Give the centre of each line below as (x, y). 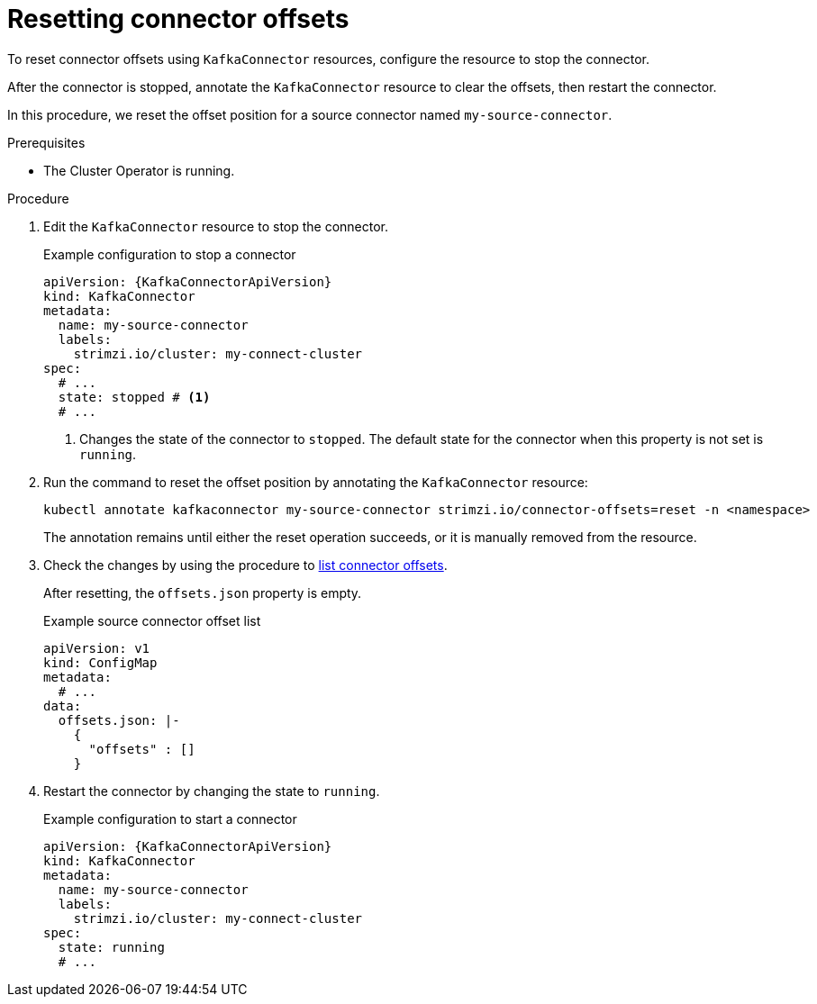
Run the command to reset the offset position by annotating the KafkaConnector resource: (316, 482)
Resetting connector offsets (178, 19)
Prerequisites (46, 142)
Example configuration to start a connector (170, 819)
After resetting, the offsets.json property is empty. (203, 592)
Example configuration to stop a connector (170, 254)
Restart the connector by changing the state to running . (212, 791)
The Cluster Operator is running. (139, 170)
